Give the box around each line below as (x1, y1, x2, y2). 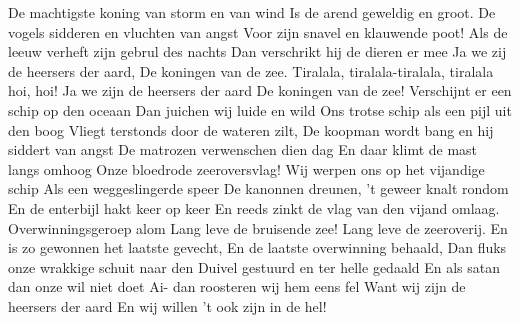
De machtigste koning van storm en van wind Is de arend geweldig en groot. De (8, 2, 496, 22)
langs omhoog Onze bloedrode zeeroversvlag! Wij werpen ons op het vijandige (8, 158, 485, 179)
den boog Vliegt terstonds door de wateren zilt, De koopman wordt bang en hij (8, 119, 494, 140)
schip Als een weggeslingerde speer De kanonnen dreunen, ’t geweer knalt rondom (8, 178, 509, 199)
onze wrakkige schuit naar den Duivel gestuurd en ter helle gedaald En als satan (8, 256, 501, 277)
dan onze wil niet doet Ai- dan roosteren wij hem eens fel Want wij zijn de (8, 276, 466, 297)
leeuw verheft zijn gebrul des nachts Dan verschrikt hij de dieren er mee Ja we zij (8, 41, 507, 62)
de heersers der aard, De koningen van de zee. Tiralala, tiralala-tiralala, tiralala (8, 60, 494, 81)
